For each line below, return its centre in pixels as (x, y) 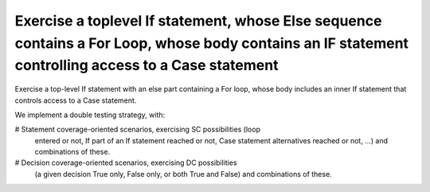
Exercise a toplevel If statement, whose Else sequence (198, 21)
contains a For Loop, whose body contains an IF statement (212, 43)
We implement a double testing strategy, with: (90, 115)
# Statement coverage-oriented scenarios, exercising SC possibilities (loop (137, 129)
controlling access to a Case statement (147, 66)
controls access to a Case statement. (76, 100)
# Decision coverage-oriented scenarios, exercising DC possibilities (126, 163)
